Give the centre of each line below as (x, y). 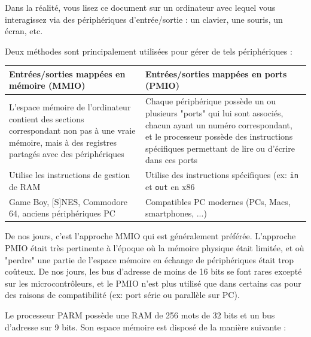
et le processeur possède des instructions (219, 136)
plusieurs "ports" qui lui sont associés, (214, 112)
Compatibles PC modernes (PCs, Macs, (218, 201)
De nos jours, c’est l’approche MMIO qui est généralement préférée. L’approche (150, 236)
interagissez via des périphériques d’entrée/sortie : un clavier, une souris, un (144, 19)
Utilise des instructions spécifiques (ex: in (222, 175)
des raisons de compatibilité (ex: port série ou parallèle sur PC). (122, 295)
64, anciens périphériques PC (62, 213)
